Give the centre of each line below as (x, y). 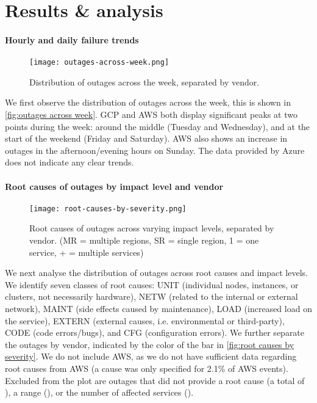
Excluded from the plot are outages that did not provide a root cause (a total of (155, 380)
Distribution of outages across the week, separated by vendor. (144, 82)
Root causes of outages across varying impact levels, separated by (152, 228)
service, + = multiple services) (87, 252)
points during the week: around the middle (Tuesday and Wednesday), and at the (158, 126)
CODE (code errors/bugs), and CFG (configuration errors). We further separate (155, 332)
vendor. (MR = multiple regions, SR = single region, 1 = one (144, 240)
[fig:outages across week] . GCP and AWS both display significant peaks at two (151, 114)
